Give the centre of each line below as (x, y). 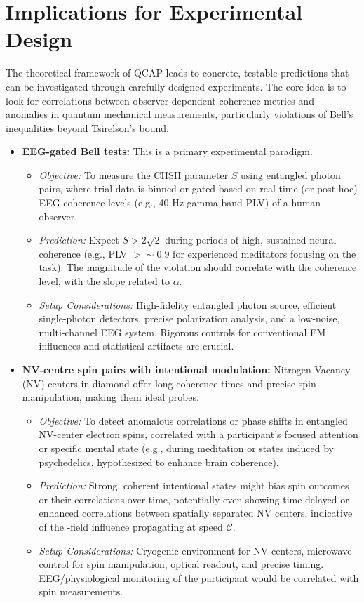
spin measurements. (81, 591)
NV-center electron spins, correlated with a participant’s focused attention (198, 434)
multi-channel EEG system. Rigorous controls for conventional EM (182, 332)
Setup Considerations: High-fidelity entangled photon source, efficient (188, 304)
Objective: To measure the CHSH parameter (134, 174)
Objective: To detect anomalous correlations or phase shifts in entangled (193, 420)
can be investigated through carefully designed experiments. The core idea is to (176, 86)
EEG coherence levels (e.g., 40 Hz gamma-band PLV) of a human (180, 203)
